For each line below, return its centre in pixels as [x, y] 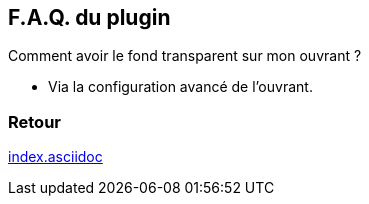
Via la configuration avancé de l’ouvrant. [180, 87]
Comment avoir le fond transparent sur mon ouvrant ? [185, 56]
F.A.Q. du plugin [89, 17]
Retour [34, 121]
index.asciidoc [55, 157]
